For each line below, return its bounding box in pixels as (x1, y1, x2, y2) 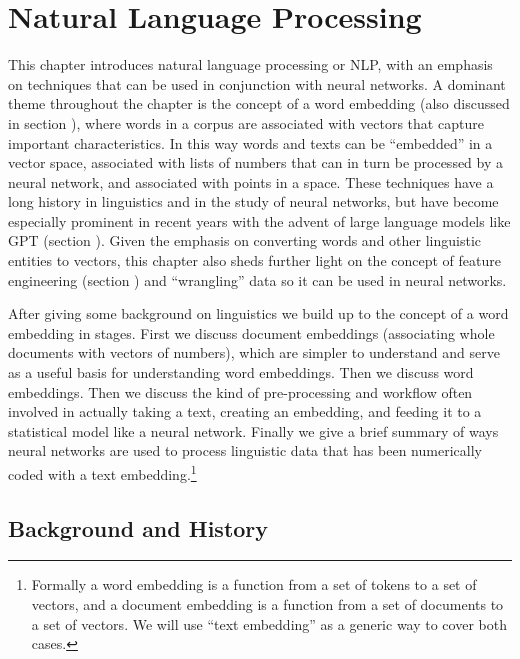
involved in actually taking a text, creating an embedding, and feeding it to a (8, 401, 482, 422)
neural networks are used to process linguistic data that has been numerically (8, 440, 482, 461)
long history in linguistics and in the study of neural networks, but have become (8, 191, 499, 212)
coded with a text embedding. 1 (8, 461, 197, 484)
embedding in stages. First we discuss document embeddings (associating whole (8, 322, 495, 343)
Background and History (8, 512, 269, 543)
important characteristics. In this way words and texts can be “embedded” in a (8, 132, 493, 153)
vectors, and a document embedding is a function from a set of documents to (31, 594, 504, 615)
